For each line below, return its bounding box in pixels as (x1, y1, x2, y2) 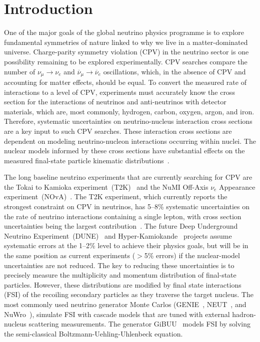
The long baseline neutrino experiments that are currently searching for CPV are (4, 172, 252, 182)
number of (4, 66, 35, 76)
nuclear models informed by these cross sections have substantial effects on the (4, 145, 245, 156)
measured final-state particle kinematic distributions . (4, 155, 169, 165)
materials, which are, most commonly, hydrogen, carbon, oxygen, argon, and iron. (4, 106, 254, 116)
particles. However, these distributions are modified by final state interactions (4, 279, 241, 290)
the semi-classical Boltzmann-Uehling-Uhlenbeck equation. (4, 328, 183, 339)
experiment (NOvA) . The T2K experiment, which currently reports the (4, 191, 227, 202)
